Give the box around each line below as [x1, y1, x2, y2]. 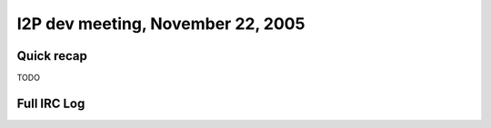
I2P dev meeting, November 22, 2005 [16, 14, 306, 34]
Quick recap [16, 48, 88, 64]
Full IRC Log [16, 95, 85, 111]
